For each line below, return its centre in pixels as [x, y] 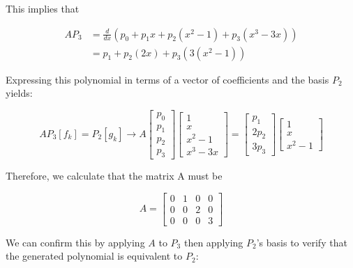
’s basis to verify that [302, 242]
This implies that [43, 8]
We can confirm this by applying [75, 242]
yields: [19, 93]
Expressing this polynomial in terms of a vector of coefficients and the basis [167, 79]
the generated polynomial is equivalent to [94, 256]
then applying [213, 242]
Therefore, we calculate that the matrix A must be [114, 176]
